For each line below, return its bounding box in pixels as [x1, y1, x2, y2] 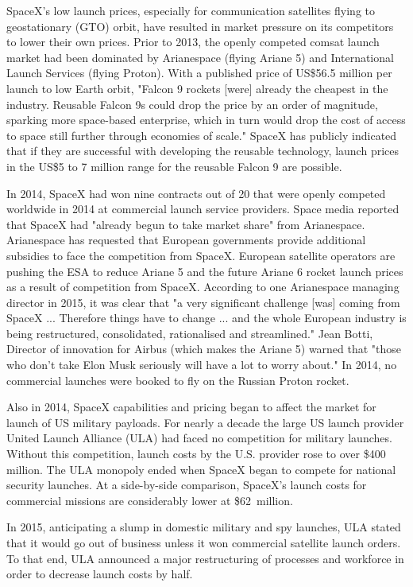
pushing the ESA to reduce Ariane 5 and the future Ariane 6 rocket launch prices [6, 262, 403, 279]
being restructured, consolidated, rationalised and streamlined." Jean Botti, [6, 325, 373, 341]
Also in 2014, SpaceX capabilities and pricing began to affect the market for [6, 398, 376, 415]
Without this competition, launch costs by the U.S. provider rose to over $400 [6, 445, 386, 462]
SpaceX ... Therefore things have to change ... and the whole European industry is [6, 309, 407, 326]
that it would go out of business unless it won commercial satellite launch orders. [6, 535, 401, 550]
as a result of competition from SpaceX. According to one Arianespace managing [6, 278, 399, 295]
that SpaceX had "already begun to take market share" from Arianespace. [6, 216, 365, 232]
